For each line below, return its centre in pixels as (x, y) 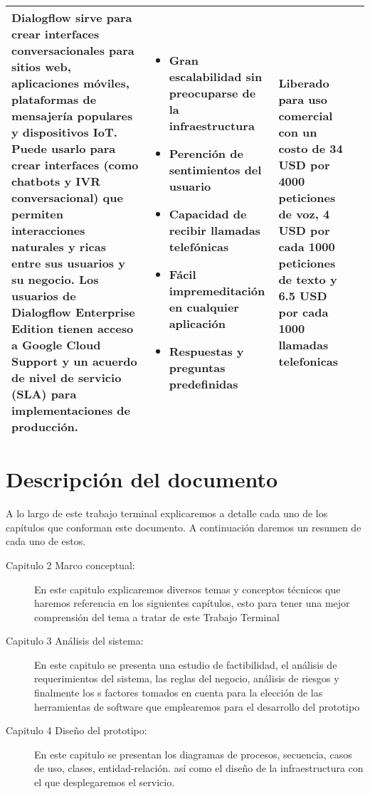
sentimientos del (215, 170)
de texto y (308, 279)
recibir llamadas (215, 230)
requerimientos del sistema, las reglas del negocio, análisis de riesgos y (187, 678)
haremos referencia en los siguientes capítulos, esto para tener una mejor (192, 603)
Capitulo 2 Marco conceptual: (70, 565)
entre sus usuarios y (68, 263)
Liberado (304, 83)
